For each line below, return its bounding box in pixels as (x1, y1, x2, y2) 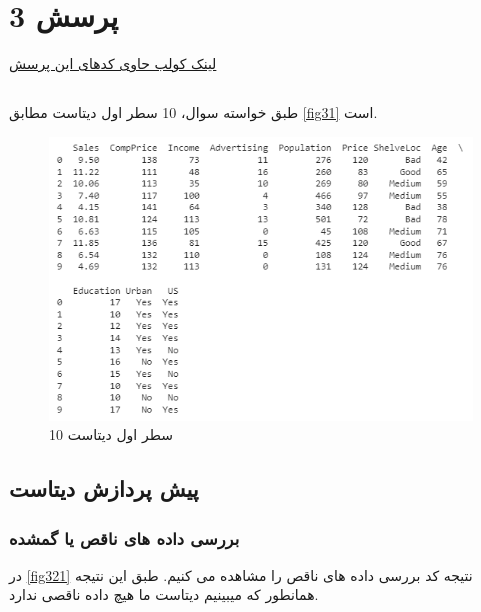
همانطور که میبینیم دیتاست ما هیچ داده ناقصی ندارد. (9, 584, 319, 605)
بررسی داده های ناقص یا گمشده (9, 525, 240, 550)
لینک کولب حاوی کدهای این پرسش (9, 53, 217, 74)
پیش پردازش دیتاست (9, 473, 199, 504)
